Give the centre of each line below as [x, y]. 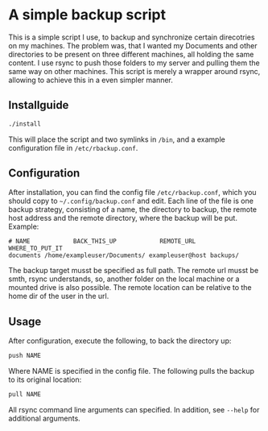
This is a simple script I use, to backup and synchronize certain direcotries [132, 37]
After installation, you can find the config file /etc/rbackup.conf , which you [132, 193]
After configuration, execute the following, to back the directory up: [120, 341]
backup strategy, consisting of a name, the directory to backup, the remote [133, 209]
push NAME [25, 356]
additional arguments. [44, 418]
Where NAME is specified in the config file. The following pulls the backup [132, 371]
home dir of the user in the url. [59, 296]
